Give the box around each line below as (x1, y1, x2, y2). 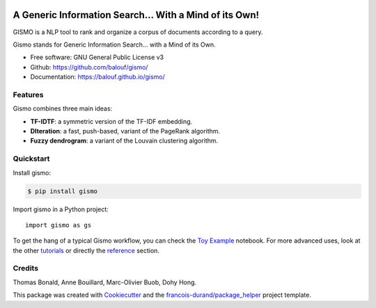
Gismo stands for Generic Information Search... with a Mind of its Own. (13, 40, 216, 49)
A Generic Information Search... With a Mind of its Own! (13, 9, 260, 21)
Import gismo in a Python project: (13, 205, 109, 213)
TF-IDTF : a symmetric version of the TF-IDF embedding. (30, 117, 193, 125)
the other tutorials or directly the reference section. (13, 246, 160, 254)
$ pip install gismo (27, 187, 97, 195)
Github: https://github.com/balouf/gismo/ (30, 63, 148, 71)
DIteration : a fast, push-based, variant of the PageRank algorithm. (30, 127, 221, 135)
